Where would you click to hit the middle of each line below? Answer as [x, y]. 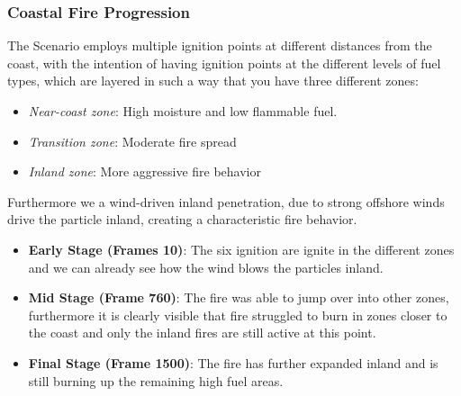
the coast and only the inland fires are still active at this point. [202, 333]
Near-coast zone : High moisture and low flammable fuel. [183, 111]
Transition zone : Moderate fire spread [132, 141]
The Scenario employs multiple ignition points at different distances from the [220, 45]
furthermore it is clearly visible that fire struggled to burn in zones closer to [238, 315]
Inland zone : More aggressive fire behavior [145, 171]
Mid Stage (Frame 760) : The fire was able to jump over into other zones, [239, 297]
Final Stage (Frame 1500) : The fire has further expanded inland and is [233, 362]
